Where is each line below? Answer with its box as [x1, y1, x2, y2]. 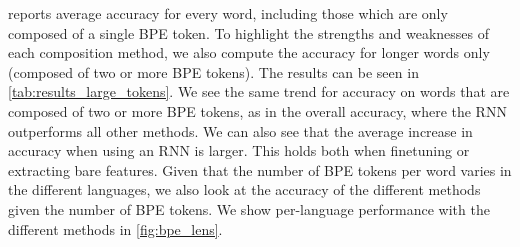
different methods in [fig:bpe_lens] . [8, 218, 223, 239]
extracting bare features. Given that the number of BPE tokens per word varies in [8, 159, 512, 180]
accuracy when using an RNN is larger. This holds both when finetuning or [8, 140, 470, 161]
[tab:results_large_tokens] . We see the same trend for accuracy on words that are [8, 81, 510, 102]
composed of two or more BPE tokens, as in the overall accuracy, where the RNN [8, 100, 507, 121]
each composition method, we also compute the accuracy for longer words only [8, 42, 490, 63]
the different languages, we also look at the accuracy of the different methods [8, 179, 481, 200]
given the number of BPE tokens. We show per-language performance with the [8, 198, 490, 219]
